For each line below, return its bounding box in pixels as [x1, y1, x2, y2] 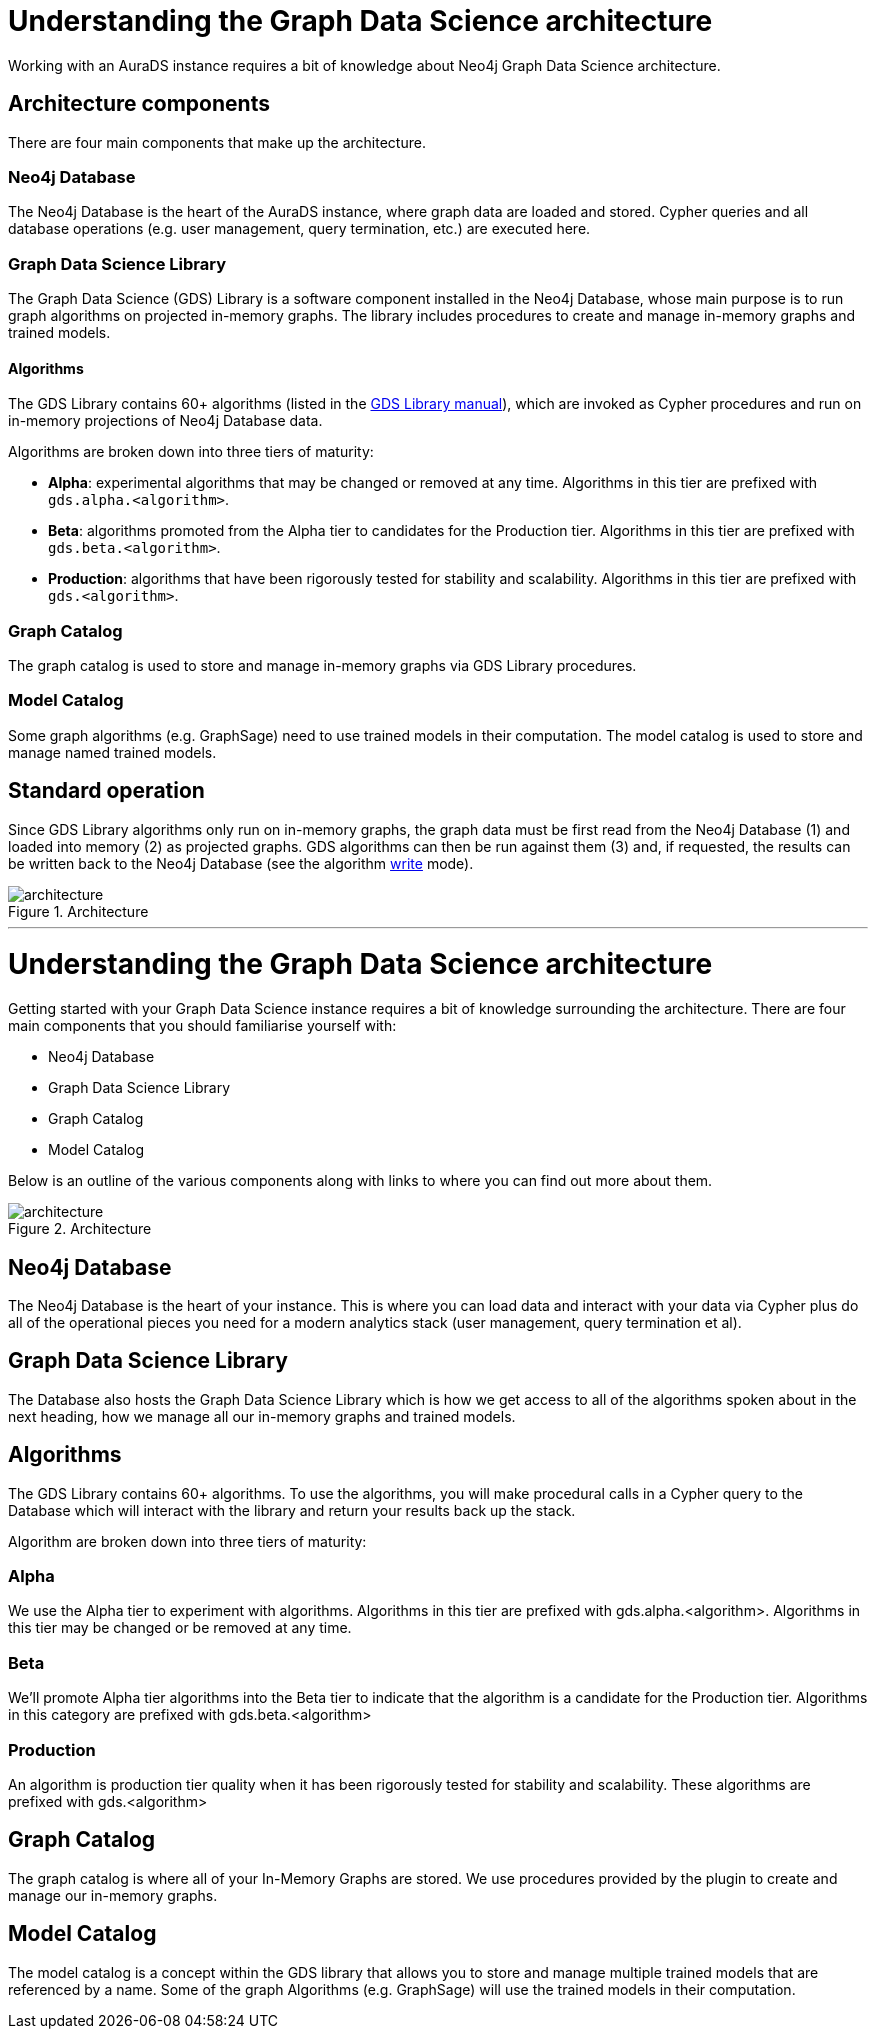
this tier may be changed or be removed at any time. [8, 1619, 352, 1637]
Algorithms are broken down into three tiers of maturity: [8, 443, 374, 461]
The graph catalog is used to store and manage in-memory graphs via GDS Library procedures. [8, 657, 637, 675]
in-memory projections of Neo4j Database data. [8, 412, 323, 430]
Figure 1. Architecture [8, 902, 149, 920]
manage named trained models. [8, 743, 217, 761]
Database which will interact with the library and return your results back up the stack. [8, 1501, 576, 1519]
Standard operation [8, 778, 205, 804]
